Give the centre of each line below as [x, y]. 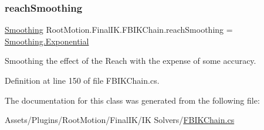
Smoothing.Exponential [47, 41]
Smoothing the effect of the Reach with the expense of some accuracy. [131, 61]
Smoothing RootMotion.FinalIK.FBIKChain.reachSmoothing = [119, 30]
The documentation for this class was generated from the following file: [132, 100]
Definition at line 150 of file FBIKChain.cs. [82, 80]
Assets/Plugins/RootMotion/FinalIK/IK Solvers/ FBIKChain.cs [120, 120]
